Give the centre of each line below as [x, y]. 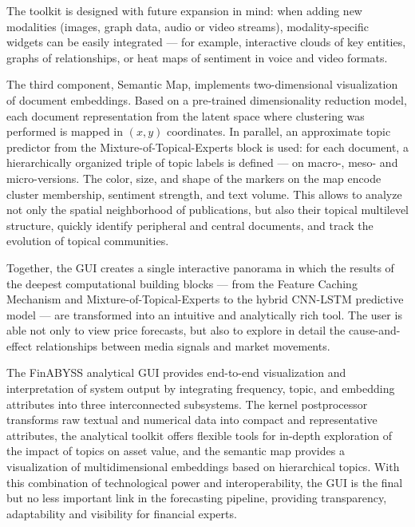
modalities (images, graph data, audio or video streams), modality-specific [188, 26]
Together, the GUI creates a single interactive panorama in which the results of [200, 267]
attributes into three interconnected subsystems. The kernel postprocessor [187, 404]
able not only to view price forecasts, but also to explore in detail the [176, 330]
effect [20, 345]
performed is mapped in [65, 131]
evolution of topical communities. [88, 241]
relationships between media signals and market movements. [183, 345]
